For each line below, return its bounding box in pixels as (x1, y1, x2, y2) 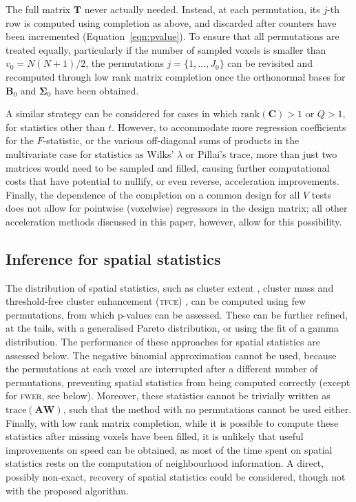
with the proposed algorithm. (6, 483, 129, 497)
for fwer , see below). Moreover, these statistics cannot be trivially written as (6, 388, 331, 403)
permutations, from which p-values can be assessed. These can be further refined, (6, 307, 348, 321)
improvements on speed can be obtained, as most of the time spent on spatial (6, 442, 333, 456)
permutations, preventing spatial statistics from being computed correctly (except (6, 374, 350, 389)
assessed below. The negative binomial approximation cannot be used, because (6, 348, 337, 362)
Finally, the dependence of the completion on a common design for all (6, 187, 300, 201)
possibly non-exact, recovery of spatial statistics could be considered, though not (6, 470, 346, 484)
